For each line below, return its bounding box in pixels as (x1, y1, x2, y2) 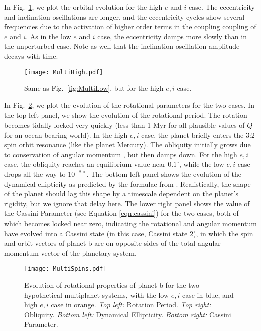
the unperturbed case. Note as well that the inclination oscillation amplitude (4, 41, 240, 51)
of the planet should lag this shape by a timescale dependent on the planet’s (4, 188, 239, 199)
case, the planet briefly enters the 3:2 (141, 129, 255, 140)
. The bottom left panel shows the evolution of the (86, 168, 242, 179)
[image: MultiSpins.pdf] (24, 265, 107, 273)
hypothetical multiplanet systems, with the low (24, 289, 169, 300)
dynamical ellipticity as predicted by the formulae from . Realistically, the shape (4, 178, 251, 189)
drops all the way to (4, 168, 66, 179)
